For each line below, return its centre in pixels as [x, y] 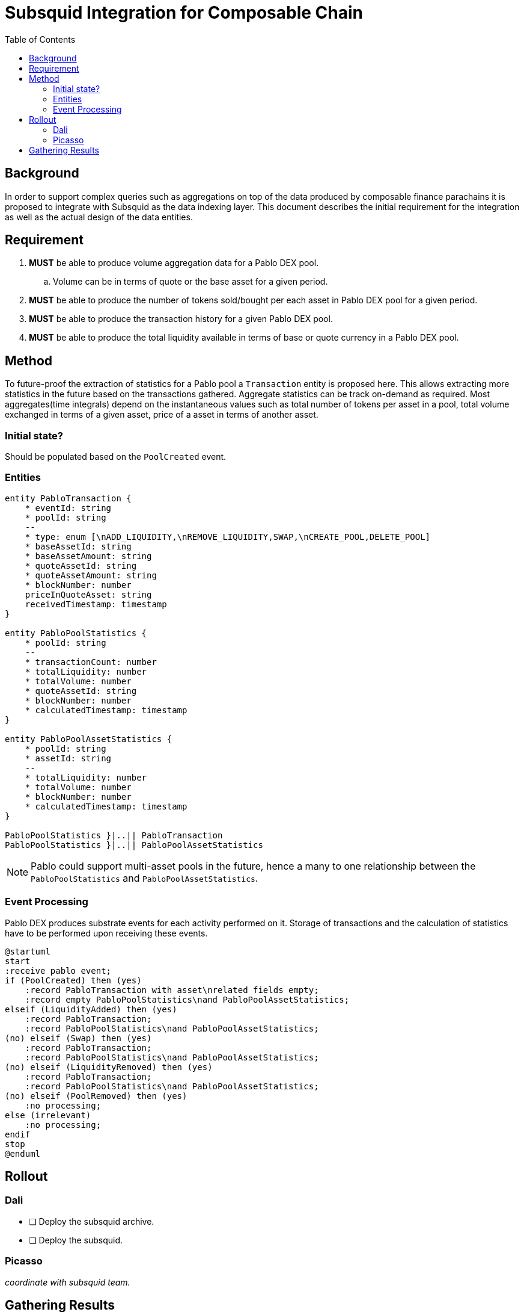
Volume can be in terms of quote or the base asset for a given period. [190, 282]
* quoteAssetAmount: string [91, 575]
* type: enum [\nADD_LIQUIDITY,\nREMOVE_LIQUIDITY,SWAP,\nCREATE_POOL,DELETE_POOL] [228, 537]
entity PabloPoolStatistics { [76, 633]
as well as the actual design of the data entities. [99, 217]
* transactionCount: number [91, 662]
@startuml [28, 951]
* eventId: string [68, 508]
